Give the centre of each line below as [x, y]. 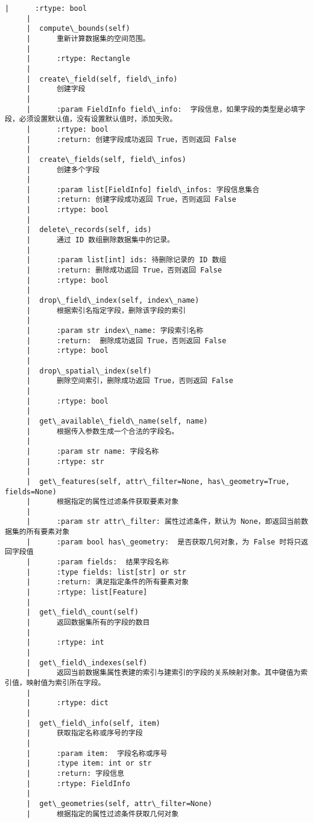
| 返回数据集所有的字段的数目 [88, 623]
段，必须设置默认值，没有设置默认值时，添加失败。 [91, 119]
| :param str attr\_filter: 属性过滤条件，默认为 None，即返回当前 [163, 522]
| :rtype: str [65, 461]
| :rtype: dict [67, 703]
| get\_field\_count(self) [82, 612]
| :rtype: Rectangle [78, 59]
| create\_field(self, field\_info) [102, 79]
